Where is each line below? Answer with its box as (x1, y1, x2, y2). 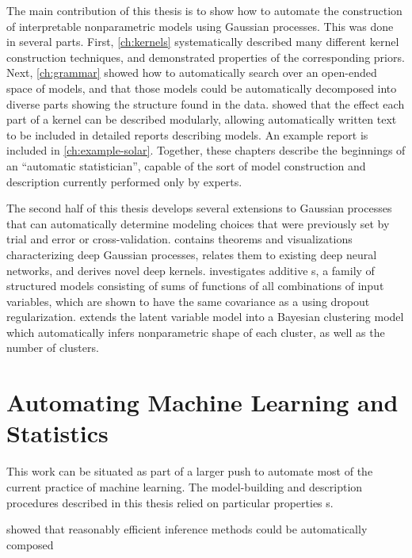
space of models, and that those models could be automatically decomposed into (6, 79, 397, 96)
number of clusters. (6, 339, 99, 356)
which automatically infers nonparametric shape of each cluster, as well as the (6, 323, 385, 340)
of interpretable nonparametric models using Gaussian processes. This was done (6, 17, 394, 34)
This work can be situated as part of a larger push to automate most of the (6, 463, 373, 480)
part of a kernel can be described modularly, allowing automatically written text (6, 111, 397, 128)
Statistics (6, 417, 109, 449)
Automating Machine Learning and (6, 386, 399, 418)
